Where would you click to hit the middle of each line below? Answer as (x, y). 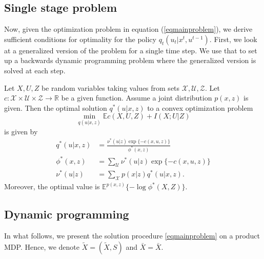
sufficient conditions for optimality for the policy (80, 39)
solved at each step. (35, 70)
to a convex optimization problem (200, 107)
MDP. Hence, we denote (42, 246)
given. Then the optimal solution (56, 107)
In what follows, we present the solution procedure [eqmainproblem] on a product (132, 236)
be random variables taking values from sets (110, 87)
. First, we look (233, 39)
